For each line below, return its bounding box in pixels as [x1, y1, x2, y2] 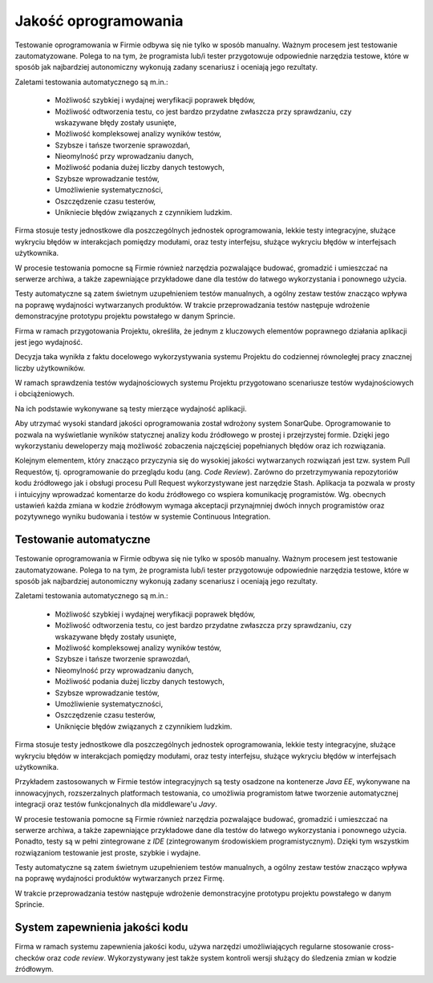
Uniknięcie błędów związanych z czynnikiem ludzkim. [55, 722, 233, 731]
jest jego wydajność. [14, 337, 83, 346]
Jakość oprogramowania [14, 12, 184, 30]
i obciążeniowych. [14, 389, 75, 398]
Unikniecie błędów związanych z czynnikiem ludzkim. [55, 208, 233, 217]
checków [14, 953, 46, 962]
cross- [372, 942, 395, 952]
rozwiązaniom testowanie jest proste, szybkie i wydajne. [14, 847, 201, 857]
